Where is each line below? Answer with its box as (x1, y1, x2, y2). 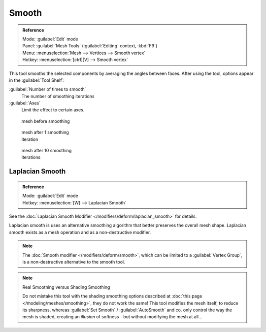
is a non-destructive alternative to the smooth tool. (22, 259, 125, 265)
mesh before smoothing (21, 118, 70, 124)
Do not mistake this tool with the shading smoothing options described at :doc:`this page (22, 293, 202, 299)
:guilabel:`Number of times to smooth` (9, 86, 86, 92)
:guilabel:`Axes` (9, 100, 41, 106)
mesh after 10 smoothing (21, 148, 72, 154)
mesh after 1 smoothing (21, 130, 69, 135)
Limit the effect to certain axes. (21, 107, 85, 113)
